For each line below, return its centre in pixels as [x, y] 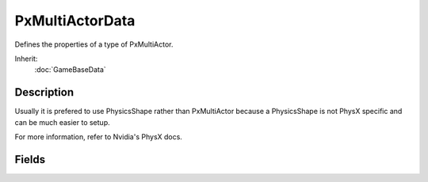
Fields [30, 159]
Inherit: [26, 59]
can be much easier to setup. [62, 122]
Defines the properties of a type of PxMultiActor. [94, 44]
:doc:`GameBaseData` [70, 70]
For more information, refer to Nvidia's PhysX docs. [98, 137]
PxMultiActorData [75, 21]
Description [44, 92]
